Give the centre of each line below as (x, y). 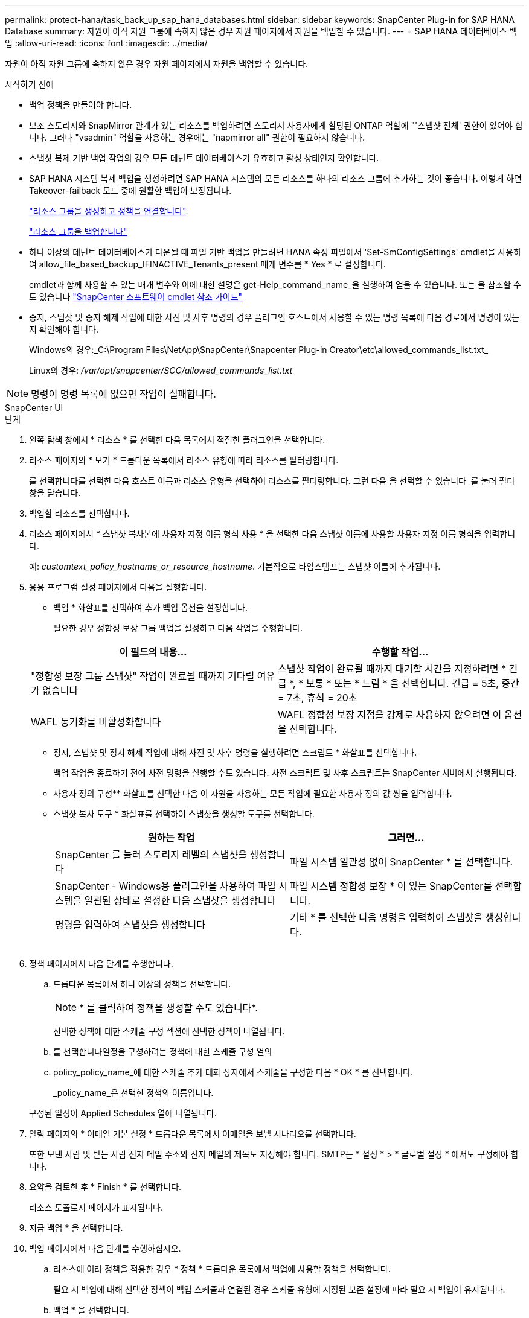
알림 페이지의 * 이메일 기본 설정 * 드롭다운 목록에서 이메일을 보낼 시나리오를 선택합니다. (193, 1134)
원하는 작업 (171, 838)
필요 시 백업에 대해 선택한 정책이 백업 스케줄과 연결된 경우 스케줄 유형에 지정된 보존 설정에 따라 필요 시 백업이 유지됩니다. (279, 1289)
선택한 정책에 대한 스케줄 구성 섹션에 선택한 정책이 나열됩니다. (169, 1031)
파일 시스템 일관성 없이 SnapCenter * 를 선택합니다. (402, 862)
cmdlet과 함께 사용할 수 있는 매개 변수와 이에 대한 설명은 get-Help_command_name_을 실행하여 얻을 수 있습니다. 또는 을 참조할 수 (275, 285)
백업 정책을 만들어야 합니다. (81, 105)
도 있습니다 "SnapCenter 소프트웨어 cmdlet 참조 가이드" (136, 297)
